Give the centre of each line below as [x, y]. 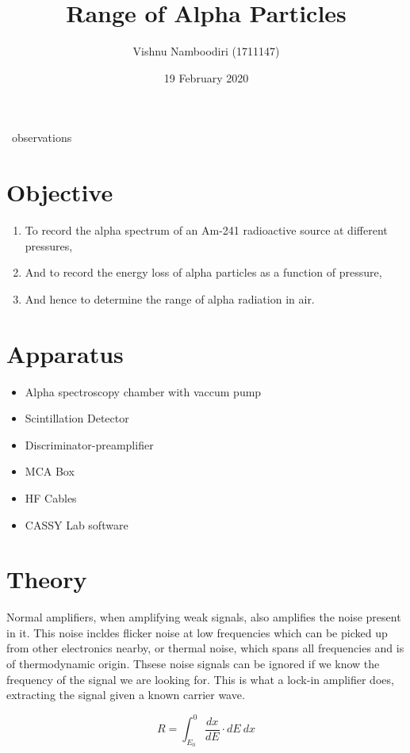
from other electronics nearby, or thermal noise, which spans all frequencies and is [205, 648]
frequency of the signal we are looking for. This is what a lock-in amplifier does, [200, 679]
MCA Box [50, 471]
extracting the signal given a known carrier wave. [126, 695]
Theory [47, 579]
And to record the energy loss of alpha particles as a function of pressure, [203, 272]
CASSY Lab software [77, 524]
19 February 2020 [206, 77]
